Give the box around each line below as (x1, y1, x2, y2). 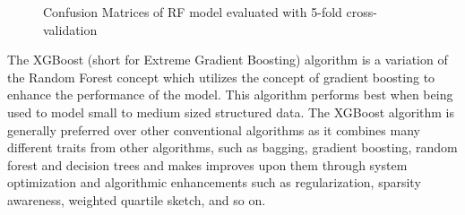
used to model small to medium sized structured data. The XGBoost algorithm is (7, 102, 454, 121)
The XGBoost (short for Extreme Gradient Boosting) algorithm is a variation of (7, 50, 448, 69)
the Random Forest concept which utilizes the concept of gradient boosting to (7, 67, 435, 86)
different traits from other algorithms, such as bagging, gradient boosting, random (7, 138, 458, 157)
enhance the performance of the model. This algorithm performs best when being (7, 85, 453, 104)
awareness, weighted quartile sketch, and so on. (7, 190, 266, 209)
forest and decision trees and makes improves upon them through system (7, 155, 408, 174)
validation (43, 20, 98, 39)
